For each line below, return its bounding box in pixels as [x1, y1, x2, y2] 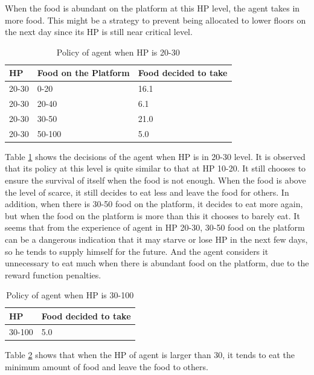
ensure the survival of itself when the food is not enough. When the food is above [5, 174, 306, 187]
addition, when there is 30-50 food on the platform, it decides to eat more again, [5, 197, 303, 210]
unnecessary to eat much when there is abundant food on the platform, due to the [5, 257, 309, 269]
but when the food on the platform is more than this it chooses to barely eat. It [5, 209, 300, 222]
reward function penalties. [5, 268, 101, 281]
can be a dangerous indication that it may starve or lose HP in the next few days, [5, 233, 308, 245]
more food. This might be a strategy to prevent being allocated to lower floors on [5, 13, 306, 26]
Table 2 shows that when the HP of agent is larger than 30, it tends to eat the [5, 348, 295, 361]
